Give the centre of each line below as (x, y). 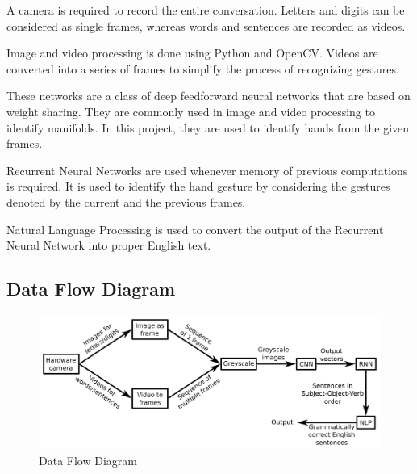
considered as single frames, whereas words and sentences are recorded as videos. (206, 25)
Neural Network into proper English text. (109, 245)
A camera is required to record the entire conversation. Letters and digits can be (206, 10)
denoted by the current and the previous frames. (126, 201)
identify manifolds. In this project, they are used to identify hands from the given (208, 127)
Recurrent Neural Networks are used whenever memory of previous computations (207, 170)
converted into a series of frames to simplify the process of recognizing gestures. (203, 68)
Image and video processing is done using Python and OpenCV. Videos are (192, 53)
